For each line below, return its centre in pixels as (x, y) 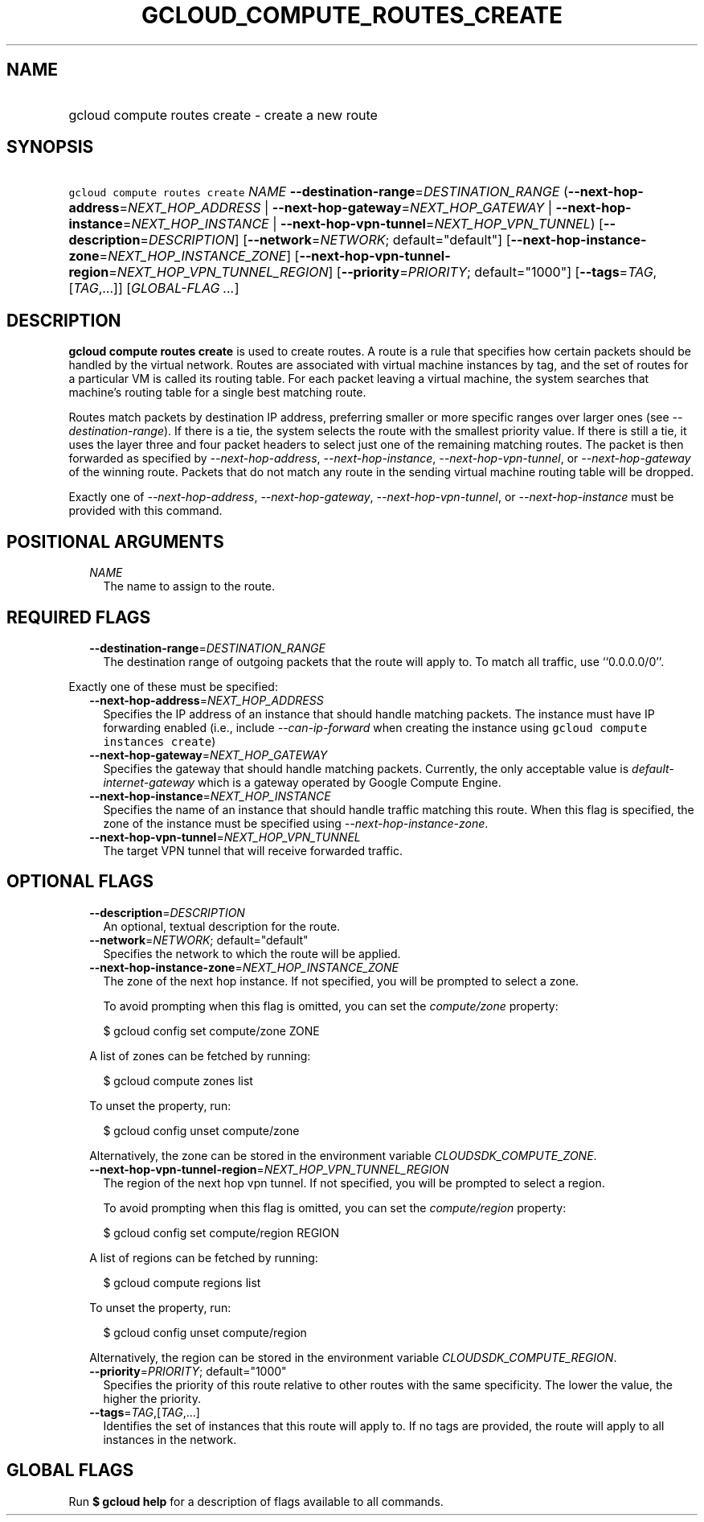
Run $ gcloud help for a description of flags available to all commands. (256, 1501)
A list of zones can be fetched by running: (200, 1055)
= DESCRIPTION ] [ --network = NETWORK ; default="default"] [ (325, 240)
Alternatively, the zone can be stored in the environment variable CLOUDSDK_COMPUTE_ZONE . (343, 1155)
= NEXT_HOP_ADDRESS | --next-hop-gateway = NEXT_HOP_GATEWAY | (336, 208)
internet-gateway (149, 782)
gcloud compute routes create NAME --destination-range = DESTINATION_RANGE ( (318, 192)
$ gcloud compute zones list (178, 1080)
